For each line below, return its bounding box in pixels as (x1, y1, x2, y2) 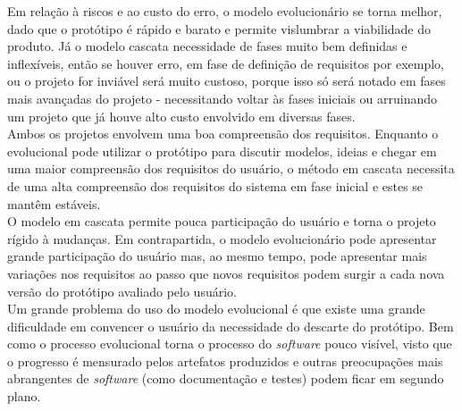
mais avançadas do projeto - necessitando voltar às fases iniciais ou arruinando (7, 88, 438, 107)
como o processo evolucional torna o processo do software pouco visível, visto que (7, 334, 452, 353)
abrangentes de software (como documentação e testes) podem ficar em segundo (7, 369, 444, 388)
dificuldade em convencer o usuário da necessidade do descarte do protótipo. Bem (7, 316, 454, 335)
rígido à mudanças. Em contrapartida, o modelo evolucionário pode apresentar (7, 229, 437, 247)
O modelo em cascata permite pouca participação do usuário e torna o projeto (7, 212, 436, 231)
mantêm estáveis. (7, 194, 101, 213)
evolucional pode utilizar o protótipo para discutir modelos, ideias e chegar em (7, 141, 437, 160)
